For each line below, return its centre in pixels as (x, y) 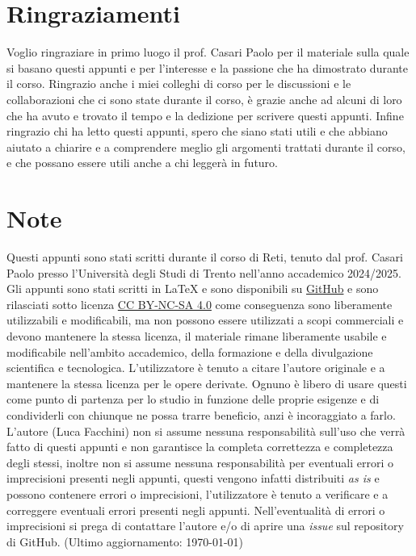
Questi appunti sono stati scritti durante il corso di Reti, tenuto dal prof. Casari (205, 257)
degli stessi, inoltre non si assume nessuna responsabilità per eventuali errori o (200, 462)
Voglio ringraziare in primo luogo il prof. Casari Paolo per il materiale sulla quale (208, 52)
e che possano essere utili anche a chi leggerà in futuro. (142, 163)
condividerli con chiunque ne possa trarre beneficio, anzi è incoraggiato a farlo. (201, 414)
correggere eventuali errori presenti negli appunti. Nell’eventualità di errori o (196, 510)
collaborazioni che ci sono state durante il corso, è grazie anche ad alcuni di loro (204, 99)
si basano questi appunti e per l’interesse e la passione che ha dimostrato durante (207, 67)
